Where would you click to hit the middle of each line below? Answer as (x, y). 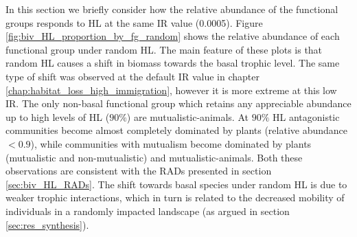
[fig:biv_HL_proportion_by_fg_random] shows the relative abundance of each (173, 36)
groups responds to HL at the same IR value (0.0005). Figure (134, 22)
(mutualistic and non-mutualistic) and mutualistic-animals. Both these (154, 157)
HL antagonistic (306, 116)
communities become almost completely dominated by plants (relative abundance (177, 130)
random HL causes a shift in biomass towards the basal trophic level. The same (173, 63)
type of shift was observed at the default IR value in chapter (133, 76)
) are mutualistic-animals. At (187, 116)
